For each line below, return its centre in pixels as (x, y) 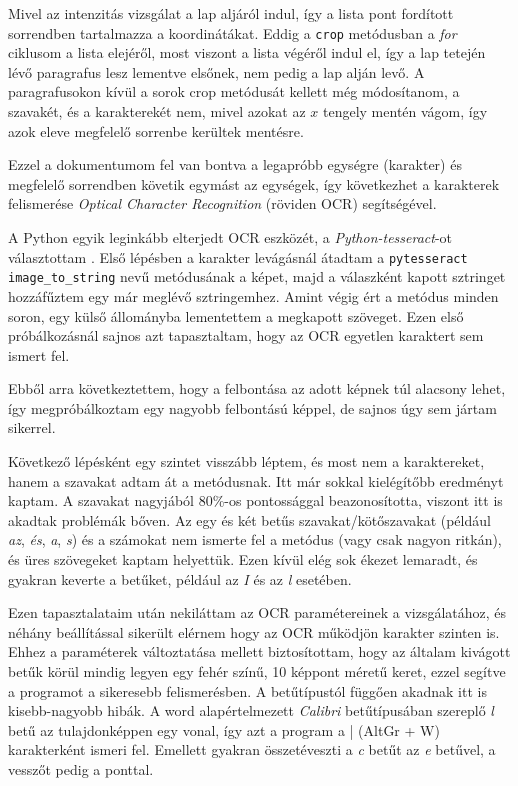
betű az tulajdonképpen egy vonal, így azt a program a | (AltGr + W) (224, 729)
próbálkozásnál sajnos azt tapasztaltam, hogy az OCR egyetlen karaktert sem (246, 335)
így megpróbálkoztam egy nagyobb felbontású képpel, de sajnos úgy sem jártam (252, 407)
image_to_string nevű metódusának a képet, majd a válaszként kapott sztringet (257, 276)
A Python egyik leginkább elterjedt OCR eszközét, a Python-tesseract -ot (230, 237)
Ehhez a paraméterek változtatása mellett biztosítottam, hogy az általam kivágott (259, 651)
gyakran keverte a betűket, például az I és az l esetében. (180, 578)
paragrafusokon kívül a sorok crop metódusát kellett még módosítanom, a (234, 91)
